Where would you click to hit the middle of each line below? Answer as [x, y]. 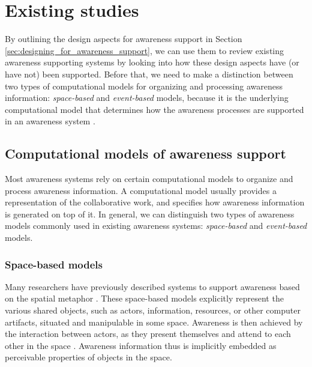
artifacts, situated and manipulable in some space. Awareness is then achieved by [154, 322]
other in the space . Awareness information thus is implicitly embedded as [141, 345]
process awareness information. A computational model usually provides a [141, 190]
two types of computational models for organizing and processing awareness [144, 86]
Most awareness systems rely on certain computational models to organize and [149, 179]
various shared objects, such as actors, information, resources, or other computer [153, 310]
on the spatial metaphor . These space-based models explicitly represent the [144, 298]
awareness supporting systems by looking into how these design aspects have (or [152, 62]
